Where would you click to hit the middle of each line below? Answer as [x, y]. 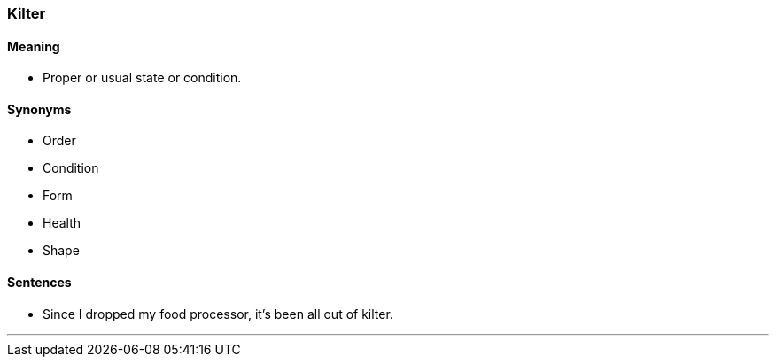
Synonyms [39, 109]
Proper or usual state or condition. [142, 78]
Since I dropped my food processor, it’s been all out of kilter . [218, 314]
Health [62, 223]
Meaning [34, 46]
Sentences [39, 283]
